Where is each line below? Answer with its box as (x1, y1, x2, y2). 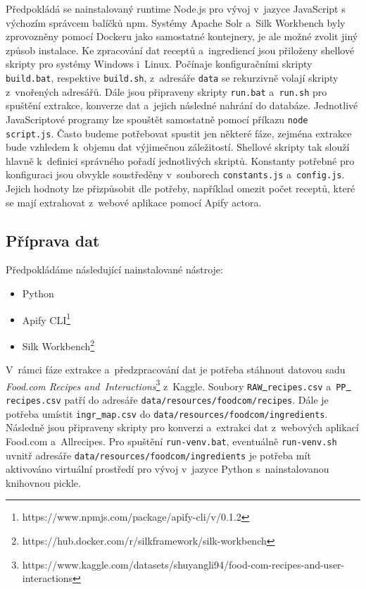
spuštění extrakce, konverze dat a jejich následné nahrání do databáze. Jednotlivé (6, 98, 358, 113)
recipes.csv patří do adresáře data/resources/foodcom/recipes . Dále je (6, 392, 329, 407)
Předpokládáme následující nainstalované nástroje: (6, 262, 223, 277)
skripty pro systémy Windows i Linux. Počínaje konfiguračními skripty (6, 56, 313, 71)
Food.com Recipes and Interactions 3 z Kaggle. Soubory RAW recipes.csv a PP (6, 376, 346, 393)
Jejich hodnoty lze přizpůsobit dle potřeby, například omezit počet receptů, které (6, 181, 355, 196)
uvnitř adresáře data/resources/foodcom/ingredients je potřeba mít (6, 447, 311, 462)
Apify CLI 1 (22, 310, 71, 327)
